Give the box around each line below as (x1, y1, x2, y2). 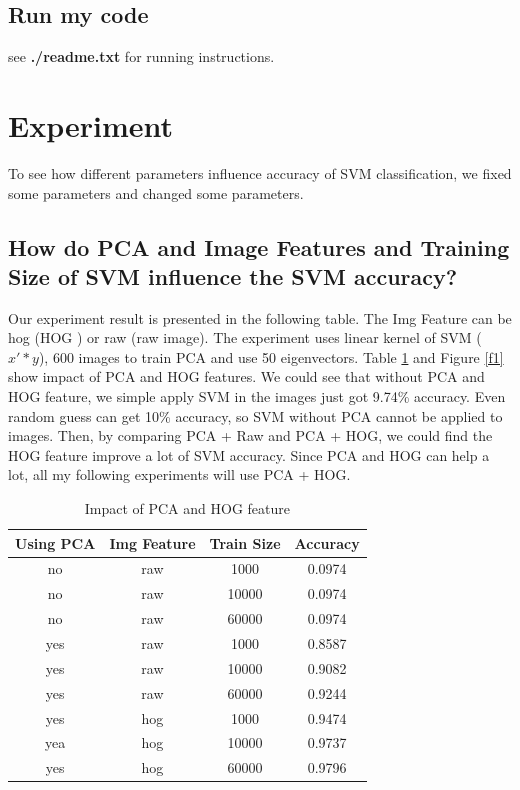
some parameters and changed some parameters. (8, 182, 304, 203)
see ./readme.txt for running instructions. (8, 46, 275, 67)
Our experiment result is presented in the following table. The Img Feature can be (8, 307, 512, 328)
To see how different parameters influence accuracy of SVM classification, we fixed (8, 162, 512, 183)
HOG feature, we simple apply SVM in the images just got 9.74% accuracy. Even (8, 386, 506, 407)
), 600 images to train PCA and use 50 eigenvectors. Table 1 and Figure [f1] (38, 346, 504, 367)
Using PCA (15, 532, 96, 553)
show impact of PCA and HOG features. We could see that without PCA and (8, 366, 485, 387)
